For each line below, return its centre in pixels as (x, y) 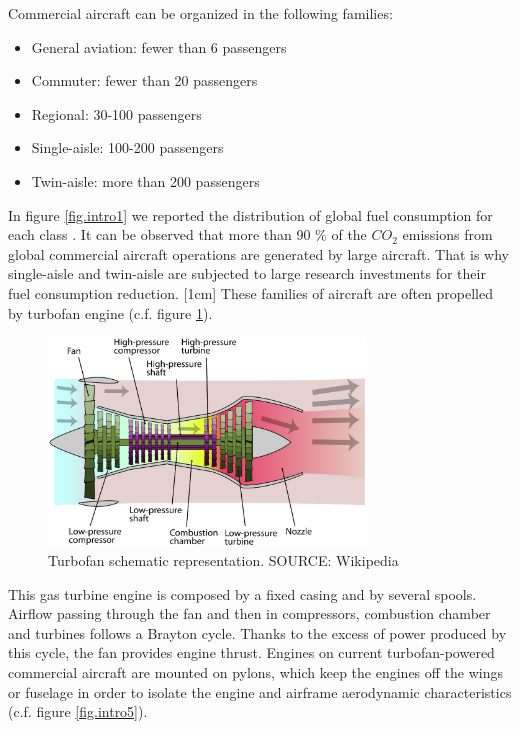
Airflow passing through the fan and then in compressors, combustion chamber (249, 613)
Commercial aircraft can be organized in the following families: (200, 13)
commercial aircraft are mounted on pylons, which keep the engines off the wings (256, 671)
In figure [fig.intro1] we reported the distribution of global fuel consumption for (250, 214)
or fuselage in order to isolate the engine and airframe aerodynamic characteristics (260, 691)
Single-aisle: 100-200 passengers (127, 147)
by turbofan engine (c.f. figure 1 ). (110, 312)
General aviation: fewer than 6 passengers (159, 46)
